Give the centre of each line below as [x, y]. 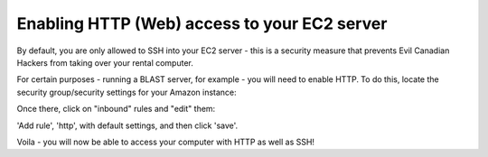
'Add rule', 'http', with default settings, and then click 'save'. [127, 125]
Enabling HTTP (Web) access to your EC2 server [202, 23]
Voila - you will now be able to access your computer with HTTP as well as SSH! [166, 142]
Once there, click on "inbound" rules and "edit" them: [116, 109]
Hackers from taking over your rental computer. [105, 62]
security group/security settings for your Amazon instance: [127, 92]
